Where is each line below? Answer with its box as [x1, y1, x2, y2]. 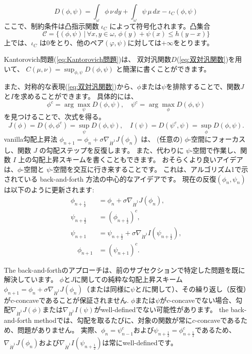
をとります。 [173, 37, 214, 48]
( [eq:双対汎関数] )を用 [176, 54, 242, 64]
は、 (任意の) [141, 134, 183, 144]
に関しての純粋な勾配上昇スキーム [74, 274, 183, 284]
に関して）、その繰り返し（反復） [145, 283, 247, 294]
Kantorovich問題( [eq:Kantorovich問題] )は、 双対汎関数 [4, 54, 171, 64]
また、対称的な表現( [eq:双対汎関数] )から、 [4, 81, 137, 92]
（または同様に [83, 283, 131, 294]
